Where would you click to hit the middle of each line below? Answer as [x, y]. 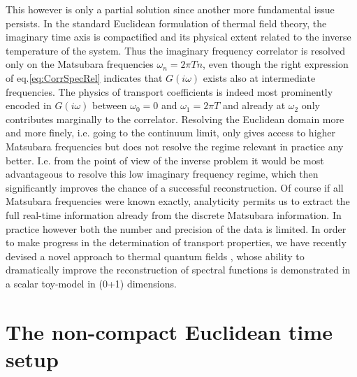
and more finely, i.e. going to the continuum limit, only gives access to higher [171, 133]
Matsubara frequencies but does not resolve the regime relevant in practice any [175, 146]
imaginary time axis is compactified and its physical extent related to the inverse [178, 37]
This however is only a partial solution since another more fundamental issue [170, 9]
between [110, 105]
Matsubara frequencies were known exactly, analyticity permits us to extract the [178, 201]
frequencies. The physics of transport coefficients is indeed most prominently [169, 91]
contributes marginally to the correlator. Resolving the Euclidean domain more [175, 119]
